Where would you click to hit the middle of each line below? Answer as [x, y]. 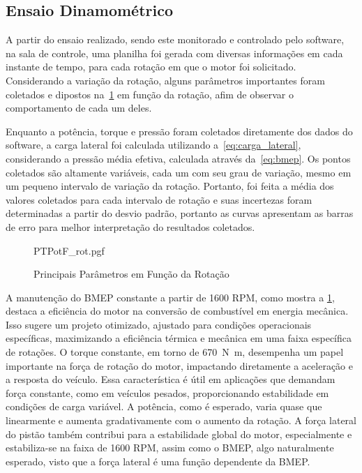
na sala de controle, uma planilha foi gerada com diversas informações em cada [174, 53]
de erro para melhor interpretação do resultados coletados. [130, 226]
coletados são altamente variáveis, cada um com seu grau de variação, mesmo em [179, 172]
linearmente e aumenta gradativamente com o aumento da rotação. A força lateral [181, 420]
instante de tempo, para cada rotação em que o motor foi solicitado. [151, 67]
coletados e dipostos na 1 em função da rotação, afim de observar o [150, 94]
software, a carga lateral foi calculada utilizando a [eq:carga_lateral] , [153, 145]
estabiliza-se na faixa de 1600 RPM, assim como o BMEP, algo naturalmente [170, 448]
